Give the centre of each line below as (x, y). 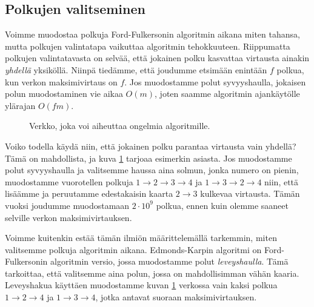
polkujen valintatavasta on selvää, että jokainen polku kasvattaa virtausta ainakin (157, 58)
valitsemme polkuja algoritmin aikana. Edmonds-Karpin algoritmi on (133, 249)
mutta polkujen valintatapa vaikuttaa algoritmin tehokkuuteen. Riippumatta (148, 46)
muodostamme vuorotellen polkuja (69, 181)
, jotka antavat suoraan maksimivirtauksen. (176, 297)
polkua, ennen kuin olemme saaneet (222, 205)
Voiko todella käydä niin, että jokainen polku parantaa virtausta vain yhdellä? (151, 146)
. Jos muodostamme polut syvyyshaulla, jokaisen (215, 81)
